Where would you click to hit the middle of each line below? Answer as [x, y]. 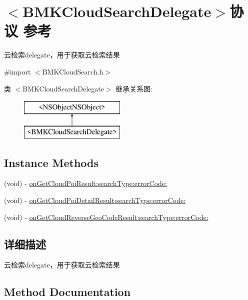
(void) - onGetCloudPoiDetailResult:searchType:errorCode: [95, 200]
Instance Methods [51, 162]
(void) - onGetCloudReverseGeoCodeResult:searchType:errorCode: [106, 217]
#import [17, 71]
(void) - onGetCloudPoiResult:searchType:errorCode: [85, 183]
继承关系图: [134, 88]
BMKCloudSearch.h [73, 71]
